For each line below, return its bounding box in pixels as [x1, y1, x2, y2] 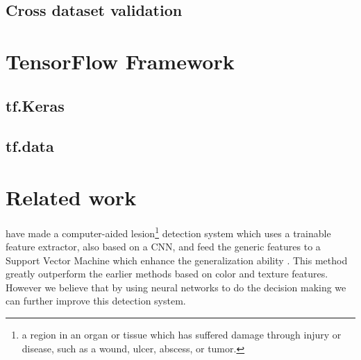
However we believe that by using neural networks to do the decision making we [6, 280, 346, 294]
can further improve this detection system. [6, 293, 186, 308]
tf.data [6, 135, 54, 157]
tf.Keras [6, 94, 65, 116]
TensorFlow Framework [6, 46, 235, 75]
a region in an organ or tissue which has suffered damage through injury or [22, 327, 342, 342]
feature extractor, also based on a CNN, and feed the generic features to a [6, 239, 321, 254]
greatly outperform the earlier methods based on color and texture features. [6, 266, 328, 281]
